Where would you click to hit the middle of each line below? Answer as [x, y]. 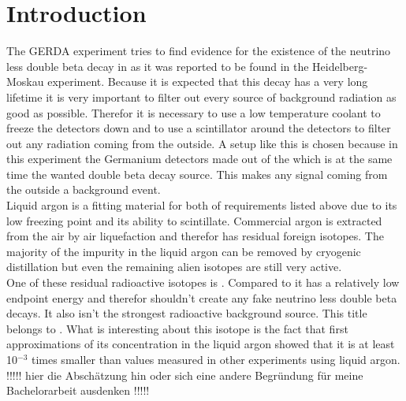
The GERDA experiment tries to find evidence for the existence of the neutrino [199, 51]
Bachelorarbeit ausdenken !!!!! [78, 390]
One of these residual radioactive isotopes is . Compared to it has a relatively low [203, 282]
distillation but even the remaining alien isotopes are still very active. [174, 267]
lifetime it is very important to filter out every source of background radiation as [201, 97]
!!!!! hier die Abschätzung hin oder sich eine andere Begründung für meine [185, 375]
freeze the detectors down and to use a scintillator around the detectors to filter [199, 128]
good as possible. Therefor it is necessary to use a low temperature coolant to [194, 112]
